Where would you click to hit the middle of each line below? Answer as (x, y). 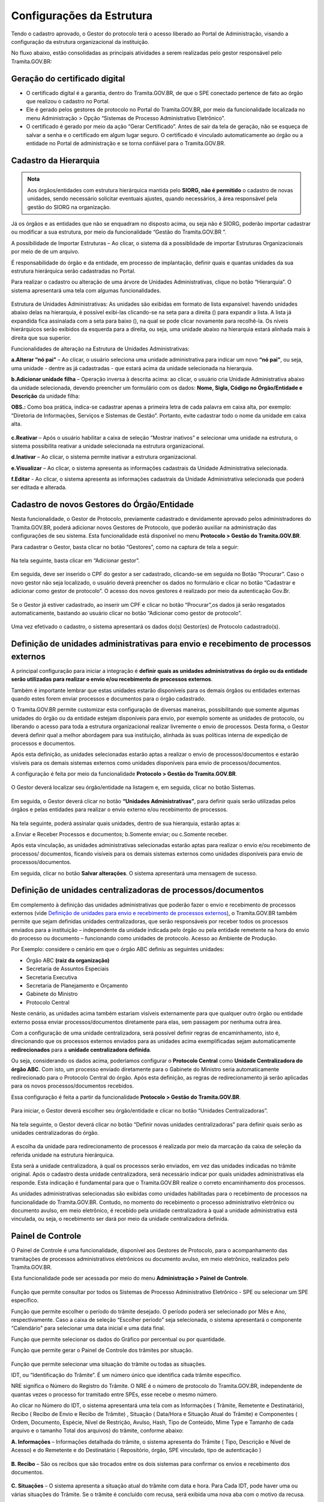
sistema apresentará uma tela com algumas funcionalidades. (86, 290)
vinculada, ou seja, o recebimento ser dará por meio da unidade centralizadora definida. (120, 1219)
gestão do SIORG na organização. (69, 207)
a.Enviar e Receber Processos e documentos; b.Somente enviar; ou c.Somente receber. (119, 835)
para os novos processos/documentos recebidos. (73, 1086)
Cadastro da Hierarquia (55, 160)
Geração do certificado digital (68, 78)
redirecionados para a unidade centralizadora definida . (81, 1050)
